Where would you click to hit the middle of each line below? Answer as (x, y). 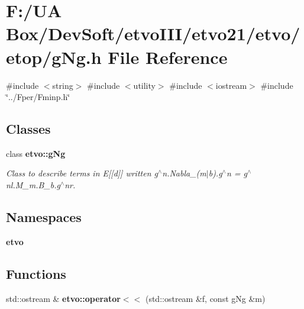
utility (144, 85)
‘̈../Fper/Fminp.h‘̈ (38, 97)
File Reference (168, 57)
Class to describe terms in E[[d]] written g (82, 173)
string (63, 85)
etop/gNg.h (54, 57)
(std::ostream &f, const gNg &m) (205, 298)
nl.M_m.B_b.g (33, 185)
